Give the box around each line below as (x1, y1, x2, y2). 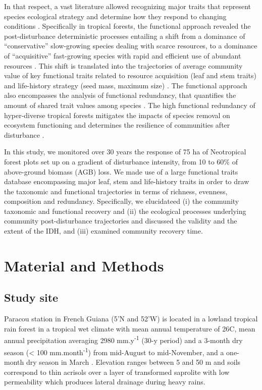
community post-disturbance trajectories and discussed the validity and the (4, 215, 237, 226)
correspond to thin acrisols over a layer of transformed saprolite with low (4, 366, 230, 377)
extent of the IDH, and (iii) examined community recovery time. (4, 226, 203, 236)
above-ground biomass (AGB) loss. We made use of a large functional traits (4, 166, 238, 177)
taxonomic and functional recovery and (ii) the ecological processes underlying (4, 205, 246, 216)
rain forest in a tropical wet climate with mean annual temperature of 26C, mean (4, 323, 255, 333)
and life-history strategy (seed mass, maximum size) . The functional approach (4, 80, 247, 90)
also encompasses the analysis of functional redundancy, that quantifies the (4, 90, 236, 100)
